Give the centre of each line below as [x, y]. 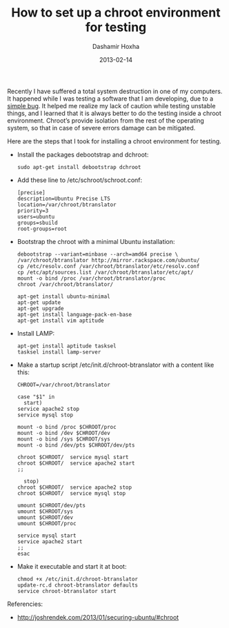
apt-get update [39, 302]
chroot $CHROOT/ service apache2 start [76, 463]
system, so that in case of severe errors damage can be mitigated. [101, 128]
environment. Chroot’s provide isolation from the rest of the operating [106, 120]
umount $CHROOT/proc [47, 523]
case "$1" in [36, 397]
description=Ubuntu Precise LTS [63, 199]
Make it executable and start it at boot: [72, 566]
